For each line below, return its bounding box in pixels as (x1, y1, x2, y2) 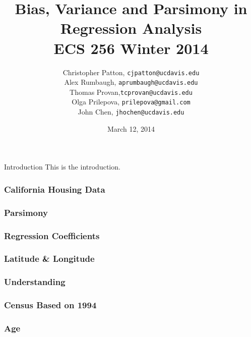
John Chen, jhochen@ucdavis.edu (78, 106, 184, 117)
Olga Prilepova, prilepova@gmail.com (72, 96, 191, 107)
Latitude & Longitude (4, 252, 95, 265)
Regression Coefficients (4, 229, 100, 242)
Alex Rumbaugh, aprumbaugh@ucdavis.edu (64, 77, 198, 87)
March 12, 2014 (107, 123, 155, 134)
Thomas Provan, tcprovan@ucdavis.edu (70, 86, 193, 97)
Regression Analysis (60, 18, 202, 38)
